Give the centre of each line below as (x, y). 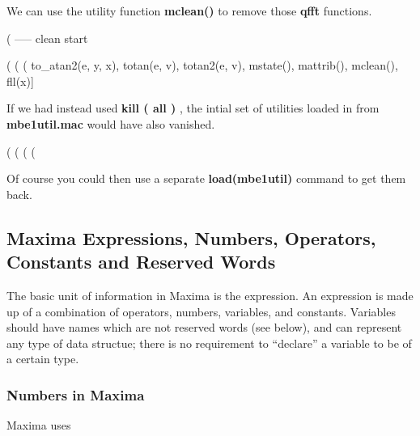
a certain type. (43, 359)
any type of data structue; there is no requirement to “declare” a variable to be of (209, 343)
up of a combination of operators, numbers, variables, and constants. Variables (201, 311)
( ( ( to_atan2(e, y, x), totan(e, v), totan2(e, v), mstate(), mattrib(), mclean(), (202, 65)
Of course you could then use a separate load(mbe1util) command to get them (206, 178)
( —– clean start (47, 38)
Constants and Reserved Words (141, 262)
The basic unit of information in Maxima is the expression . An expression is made (210, 295)
